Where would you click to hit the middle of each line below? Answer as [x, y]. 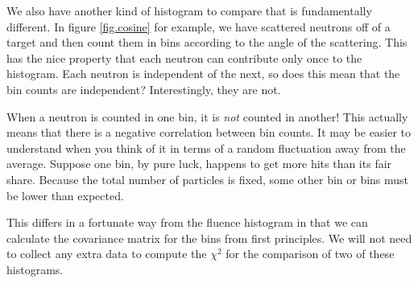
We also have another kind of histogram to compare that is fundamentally [189, 10]
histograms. [35, 269]
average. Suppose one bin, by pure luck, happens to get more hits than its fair [199, 164]
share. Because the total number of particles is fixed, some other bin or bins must [208, 179]
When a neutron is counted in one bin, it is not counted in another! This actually [207, 116]
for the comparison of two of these [310, 254]
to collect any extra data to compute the [107, 254]
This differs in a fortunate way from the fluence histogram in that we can [187, 222]
